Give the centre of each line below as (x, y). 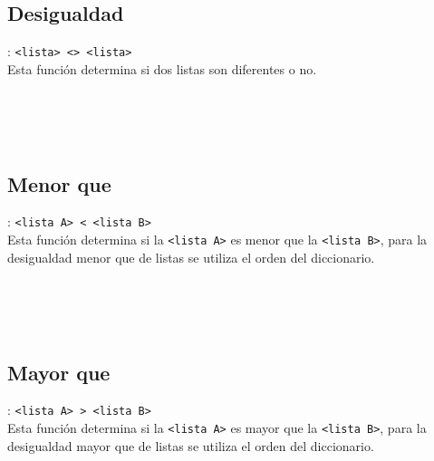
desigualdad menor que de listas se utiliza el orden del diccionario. (191, 257)
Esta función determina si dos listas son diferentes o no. (162, 68)
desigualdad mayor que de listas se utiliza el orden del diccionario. (191, 445)
